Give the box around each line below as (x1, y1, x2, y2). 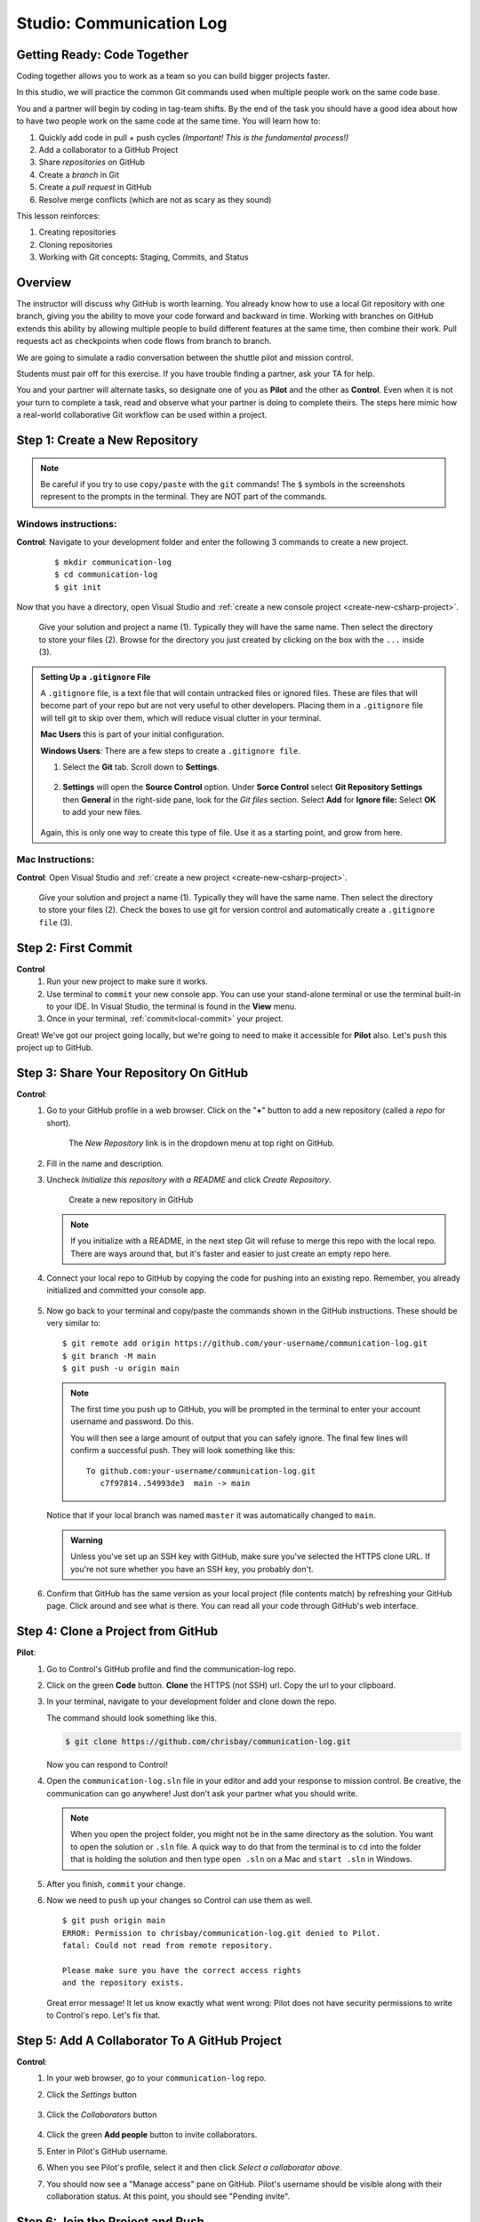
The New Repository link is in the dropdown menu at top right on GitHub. (68, 1138, 335, 1148)
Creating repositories (38, 227, 116, 237)
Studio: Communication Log (16, 13, 228, 33)
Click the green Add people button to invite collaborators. (46, 2130, 258, 2140)
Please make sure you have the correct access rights (62, 1965, 301, 1975)
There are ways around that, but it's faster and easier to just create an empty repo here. (70, 1248, 391, 1259)
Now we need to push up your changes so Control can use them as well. (46, 1894, 313, 1906)
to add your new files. (62, 807, 142, 818)
